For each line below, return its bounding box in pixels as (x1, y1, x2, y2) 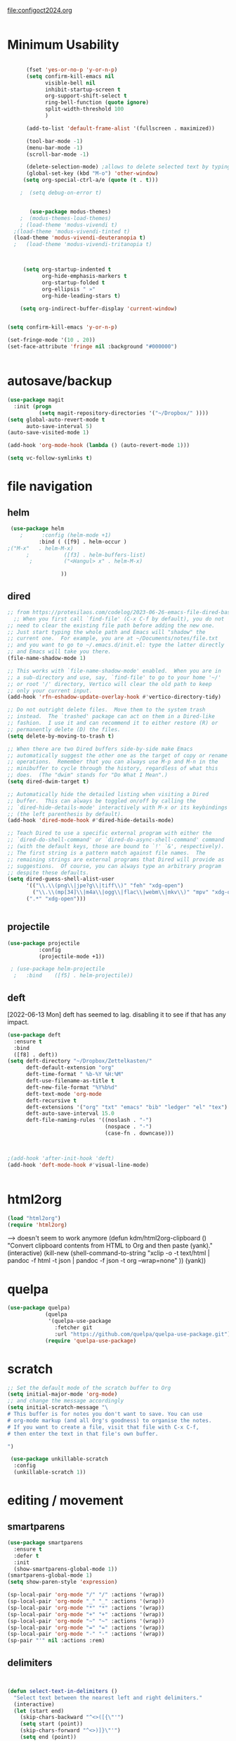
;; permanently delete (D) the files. (7, 726, 121, 733)
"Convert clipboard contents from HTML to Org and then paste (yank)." (7, 1241, 213, 1250)
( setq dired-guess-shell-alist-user (7, 876, 114, 883)
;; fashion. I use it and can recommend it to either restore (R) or (7, 719, 218, 727)
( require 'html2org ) (7, 1221, 68, 1228)
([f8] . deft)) (13, 1051, 58, 1058)
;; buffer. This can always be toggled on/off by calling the (7, 797, 197, 805)
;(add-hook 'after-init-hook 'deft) (7, 1154, 114, 1162)
